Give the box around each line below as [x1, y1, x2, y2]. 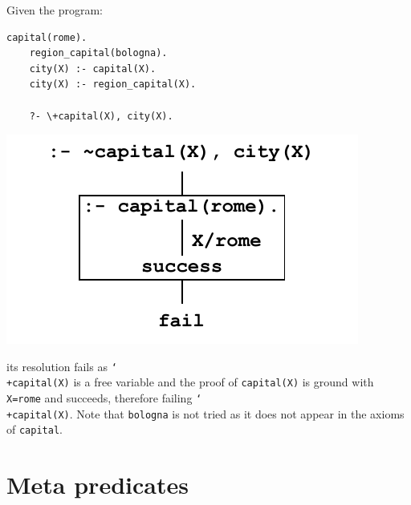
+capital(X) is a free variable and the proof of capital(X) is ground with [6, 374, 374, 390]
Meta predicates [6, 468, 189, 501]
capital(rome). [6, 31, 87, 43]
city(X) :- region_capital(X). [29, 79, 197, 91]
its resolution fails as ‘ [6, 358, 117, 374]
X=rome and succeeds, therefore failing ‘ [6, 390, 202, 406]
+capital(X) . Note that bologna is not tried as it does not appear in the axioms [6, 405, 405, 422]
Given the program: [6, 2, 103, 18]
